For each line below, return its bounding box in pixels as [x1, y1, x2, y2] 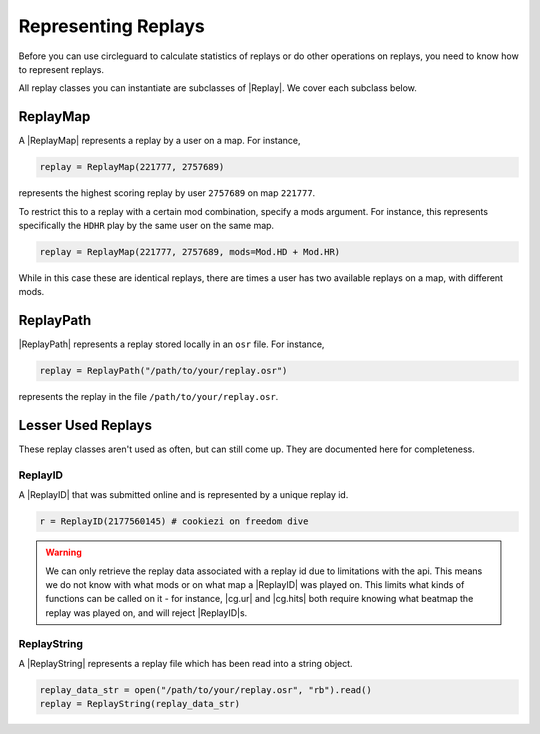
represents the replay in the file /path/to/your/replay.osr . [18, 391, 279, 403]
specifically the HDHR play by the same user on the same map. [18, 219, 275, 231]
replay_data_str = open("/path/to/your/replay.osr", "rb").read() [39, 684, 372, 695]
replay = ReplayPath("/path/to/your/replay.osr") [39, 365, 288, 377]
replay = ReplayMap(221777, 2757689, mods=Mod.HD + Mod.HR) [39, 246, 341, 257]
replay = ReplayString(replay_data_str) [39, 698, 240, 710]
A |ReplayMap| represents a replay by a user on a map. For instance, [18, 135, 301, 147]
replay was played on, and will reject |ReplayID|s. [45, 606, 248, 619]
